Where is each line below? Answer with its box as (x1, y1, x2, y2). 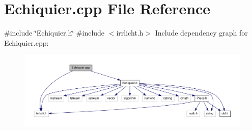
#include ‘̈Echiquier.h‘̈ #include (4, 27, 105, 38)
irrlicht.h (116, 27, 144, 38)
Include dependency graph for (155, 27, 248, 38)
